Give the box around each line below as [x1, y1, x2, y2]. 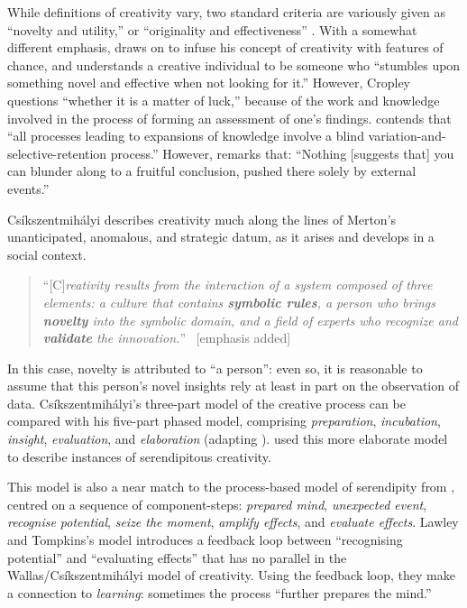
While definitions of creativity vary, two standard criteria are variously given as [7, 3, 445, 21]
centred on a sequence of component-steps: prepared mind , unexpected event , [7, 494, 427, 513]
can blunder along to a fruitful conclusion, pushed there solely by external [7, 161, 417, 180]
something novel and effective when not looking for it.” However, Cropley [7, 73, 411, 92]
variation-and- [368, 126, 446, 145]
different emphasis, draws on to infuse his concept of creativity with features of [7, 38, 444, 57]
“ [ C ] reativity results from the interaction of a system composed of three [42, 275, 433, 294]
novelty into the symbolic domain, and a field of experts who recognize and [42, 310, 458, 329]
